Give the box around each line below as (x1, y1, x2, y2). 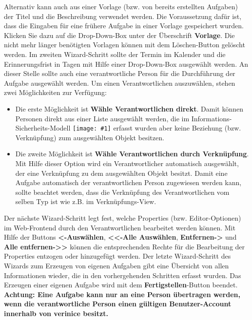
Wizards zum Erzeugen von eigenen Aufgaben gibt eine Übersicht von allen (4, 260, 229, 270)
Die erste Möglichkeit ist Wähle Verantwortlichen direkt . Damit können (15, 103, 243, 113)
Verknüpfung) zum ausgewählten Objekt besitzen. (15, 132, 164, 142)
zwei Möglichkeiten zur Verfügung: (4, 87, 107, 97)
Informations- (191, 113, 232, 123)
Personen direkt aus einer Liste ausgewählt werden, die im (15, 113, 190, 123)
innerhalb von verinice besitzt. (4, 308, 108, 318)
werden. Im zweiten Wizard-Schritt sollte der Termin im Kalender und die (4, 49, 226, 59)
